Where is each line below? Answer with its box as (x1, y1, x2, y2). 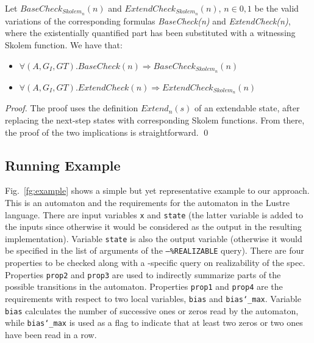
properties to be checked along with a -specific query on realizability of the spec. (5, 256, 305, 269)
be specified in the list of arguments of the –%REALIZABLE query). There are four (5, 244, 304, 257)
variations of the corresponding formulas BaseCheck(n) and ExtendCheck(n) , (5, 14, 291, 27)
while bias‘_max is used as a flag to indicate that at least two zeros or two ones (5, 316, 303, 329)
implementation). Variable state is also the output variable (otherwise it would (5, 232, 302, 245)
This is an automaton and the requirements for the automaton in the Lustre (5, 196, 290, 208)
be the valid (254, 2, 299, 14)
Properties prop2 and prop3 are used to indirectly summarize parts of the (5, 268, 281, 281)
